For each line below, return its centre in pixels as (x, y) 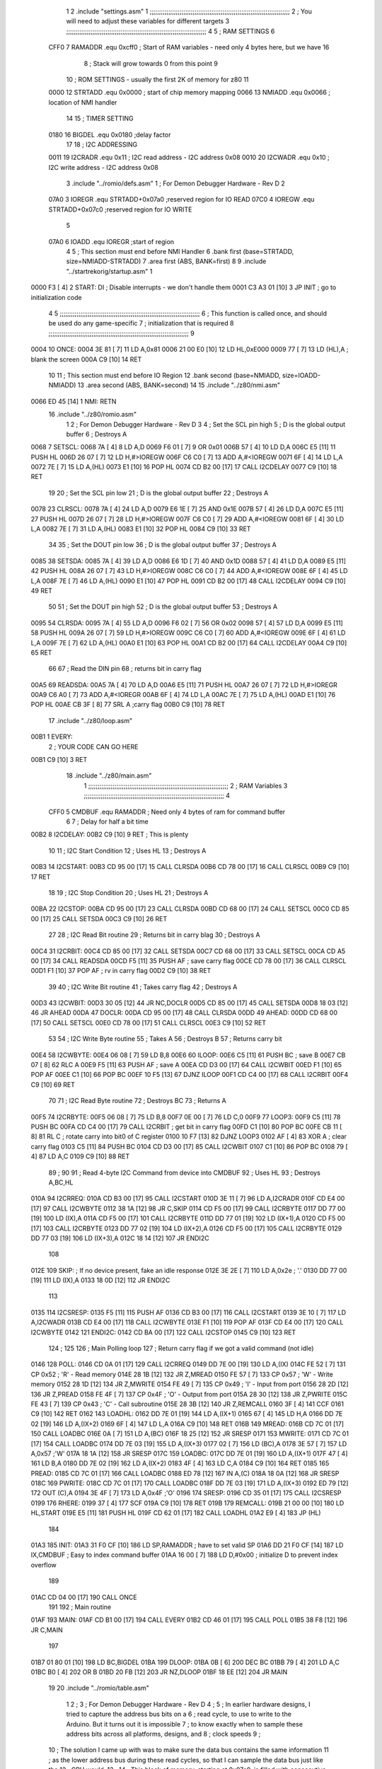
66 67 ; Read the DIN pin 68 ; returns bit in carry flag (125, 669)
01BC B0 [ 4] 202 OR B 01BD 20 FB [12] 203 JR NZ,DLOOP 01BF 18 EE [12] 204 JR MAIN (159, 1672)
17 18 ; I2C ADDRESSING (102, 144)
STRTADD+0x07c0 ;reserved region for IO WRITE (120, 209)
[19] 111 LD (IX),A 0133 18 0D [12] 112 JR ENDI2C (100, 1280)
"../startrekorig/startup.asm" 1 (109, 271)
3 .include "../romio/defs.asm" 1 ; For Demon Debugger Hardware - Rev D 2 (176, 183)
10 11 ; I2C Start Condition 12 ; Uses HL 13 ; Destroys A (127, 851)
